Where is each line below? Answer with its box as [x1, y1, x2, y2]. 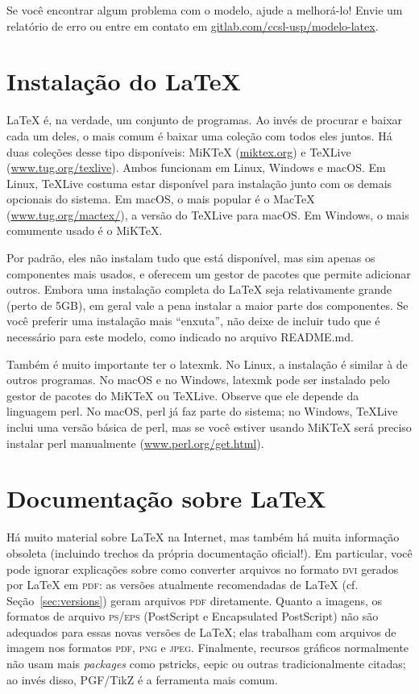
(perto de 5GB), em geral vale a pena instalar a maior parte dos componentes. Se [6, 296, 409, 313]
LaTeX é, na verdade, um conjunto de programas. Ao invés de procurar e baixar [6, 111, 403, 128]
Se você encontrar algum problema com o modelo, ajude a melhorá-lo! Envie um [6, 2, 403, 18]
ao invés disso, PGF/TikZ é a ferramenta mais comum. [6, 671, 278, 688]
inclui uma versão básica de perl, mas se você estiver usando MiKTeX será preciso [6, 419, 412, 435]
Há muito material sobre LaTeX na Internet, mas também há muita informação [6, 529, 400, 546]
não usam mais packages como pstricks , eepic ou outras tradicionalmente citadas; [6, 655, 406, 672]
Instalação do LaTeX [6, 65, 241, 98]
